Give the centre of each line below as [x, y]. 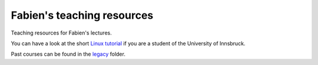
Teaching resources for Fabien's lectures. [61, 33]
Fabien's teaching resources [82, 15]
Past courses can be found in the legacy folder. [68, 54]
